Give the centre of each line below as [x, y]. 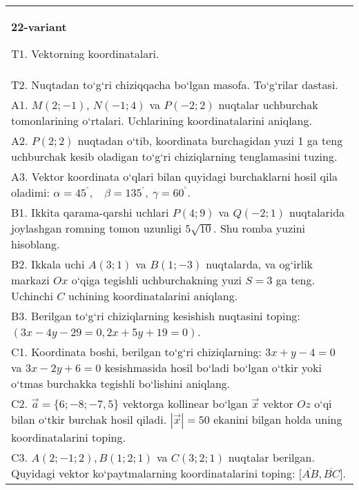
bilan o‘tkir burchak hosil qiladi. [89, 419]
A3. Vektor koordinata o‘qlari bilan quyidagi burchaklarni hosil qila [174, 176]
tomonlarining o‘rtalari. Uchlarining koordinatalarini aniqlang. [162, 120]
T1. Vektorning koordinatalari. [85, 53]
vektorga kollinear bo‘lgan [185, 403]
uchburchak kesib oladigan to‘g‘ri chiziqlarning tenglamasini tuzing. [174, 156]
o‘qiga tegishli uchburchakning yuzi [157, 280]
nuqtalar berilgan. [271, 457]
